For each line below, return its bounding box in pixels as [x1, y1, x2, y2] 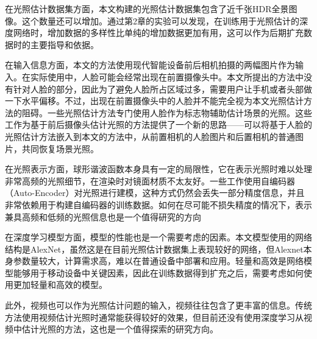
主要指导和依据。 [30, 38, 99, 51]
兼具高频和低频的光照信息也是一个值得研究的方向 [5, 210, 201, 223]
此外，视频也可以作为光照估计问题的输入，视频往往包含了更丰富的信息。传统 [5, 299, 312, 312]
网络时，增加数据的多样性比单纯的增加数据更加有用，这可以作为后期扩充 [13, 26, 304, 39]
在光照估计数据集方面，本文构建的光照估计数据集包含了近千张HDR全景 [5, 2, 289, 15]
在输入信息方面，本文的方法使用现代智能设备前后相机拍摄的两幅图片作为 [5, 58, 295, 71]
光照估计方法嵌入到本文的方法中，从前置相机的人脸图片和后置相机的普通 [5, 130, 295, 142]
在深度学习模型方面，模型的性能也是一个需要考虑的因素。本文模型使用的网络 [5, 231, 312, 243]
